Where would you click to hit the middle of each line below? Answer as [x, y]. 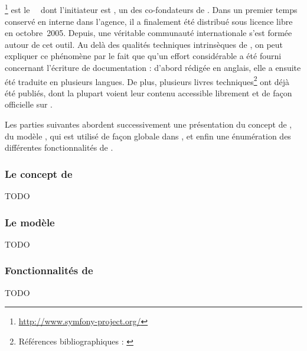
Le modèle [30, 222]
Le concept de [39, 173]
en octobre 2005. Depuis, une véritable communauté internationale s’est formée [148, 33]
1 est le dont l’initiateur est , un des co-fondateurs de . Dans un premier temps [151, 9]
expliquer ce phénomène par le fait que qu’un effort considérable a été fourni [143, 56]
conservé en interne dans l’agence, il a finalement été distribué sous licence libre [149, 21]
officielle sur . [29, 104]
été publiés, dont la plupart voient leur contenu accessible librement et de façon [148, 92]
